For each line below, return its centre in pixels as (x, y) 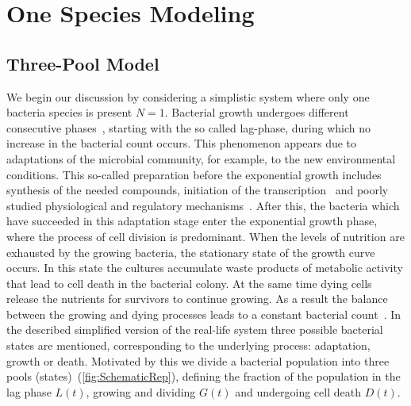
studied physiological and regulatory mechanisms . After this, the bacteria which (203, 205)
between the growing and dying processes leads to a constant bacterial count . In (204, 314)
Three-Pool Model (83, 63)
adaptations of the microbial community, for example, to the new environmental (201, 158)
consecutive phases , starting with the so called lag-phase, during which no (189, 127)
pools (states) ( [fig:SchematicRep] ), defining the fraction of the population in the (204, 376)
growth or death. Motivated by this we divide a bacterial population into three (198, 360)
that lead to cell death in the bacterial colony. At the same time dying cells (189, 283)
